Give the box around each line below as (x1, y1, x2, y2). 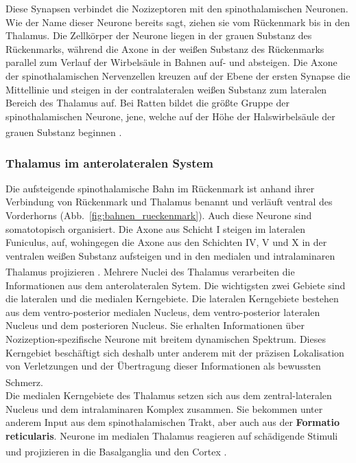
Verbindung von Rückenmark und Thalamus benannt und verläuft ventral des (5, 194, 333, 209)
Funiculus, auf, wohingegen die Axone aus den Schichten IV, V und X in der (5, 235, 327, 249)
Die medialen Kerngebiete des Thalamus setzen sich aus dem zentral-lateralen (5, 388, 332, 403)
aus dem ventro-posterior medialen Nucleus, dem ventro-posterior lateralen (5, 304, 320, 319)
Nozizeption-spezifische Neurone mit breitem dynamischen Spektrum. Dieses (5, 332, 326, 346)
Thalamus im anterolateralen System (5, 154, 213, 171)
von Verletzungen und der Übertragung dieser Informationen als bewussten (5, 359, 321, 373)
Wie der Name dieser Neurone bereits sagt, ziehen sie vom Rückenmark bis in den (5, 14, 350, 29)
